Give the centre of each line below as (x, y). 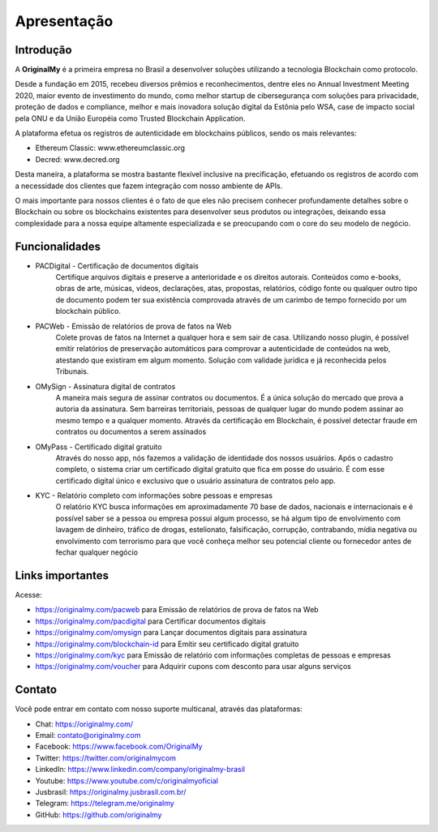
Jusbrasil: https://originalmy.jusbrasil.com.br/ (111, 791)
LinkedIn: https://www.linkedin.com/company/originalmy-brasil (140, 770)
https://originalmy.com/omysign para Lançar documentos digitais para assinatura (171, 633)
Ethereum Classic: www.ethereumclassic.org (110, 148)
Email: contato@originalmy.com (88, 735)
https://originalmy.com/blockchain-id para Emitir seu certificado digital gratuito (167, 644)
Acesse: (28, 594)
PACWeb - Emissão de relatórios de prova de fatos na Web (133, 326)
